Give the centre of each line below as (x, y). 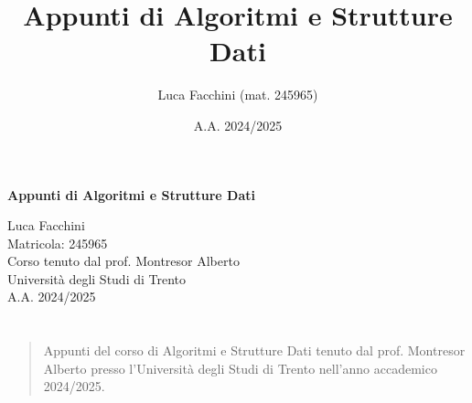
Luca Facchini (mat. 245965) (238, 95)
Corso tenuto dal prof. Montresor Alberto (123, 261)
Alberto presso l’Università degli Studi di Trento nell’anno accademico (240, 368)
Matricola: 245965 (58, 243)
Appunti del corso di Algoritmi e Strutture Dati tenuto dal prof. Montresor (254, 350)
